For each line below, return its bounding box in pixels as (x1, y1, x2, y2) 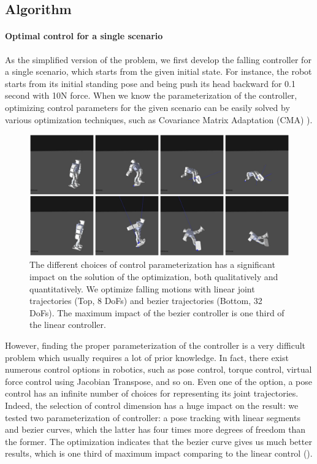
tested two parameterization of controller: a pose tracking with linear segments (5, 411, 300, 424)
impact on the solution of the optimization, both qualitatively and (29, 270, 278, 283)
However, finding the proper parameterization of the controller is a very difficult (5, 339, 306, 352)
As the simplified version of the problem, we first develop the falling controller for (5, 53, 311, 66)
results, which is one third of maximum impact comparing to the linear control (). (5, 447, 313, 460)
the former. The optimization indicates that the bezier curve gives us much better (5, 435, 312, 447)
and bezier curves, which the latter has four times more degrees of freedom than (5, 423, 306, 436)
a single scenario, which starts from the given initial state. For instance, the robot (5, 65, 312, 78)
